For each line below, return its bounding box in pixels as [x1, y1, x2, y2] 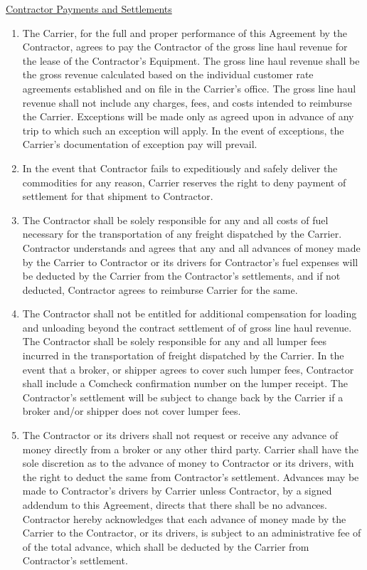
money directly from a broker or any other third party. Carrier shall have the [22, 441, 359, 456]
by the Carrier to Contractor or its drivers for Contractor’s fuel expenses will [22, 254, 358, 269]
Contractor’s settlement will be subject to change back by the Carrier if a [22, 389, 344, 404]
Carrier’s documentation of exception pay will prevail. [22, 137, 257, 152]
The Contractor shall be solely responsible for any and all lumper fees [22, 334, 326, 349]
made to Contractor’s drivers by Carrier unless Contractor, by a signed [22, 483, 332, 498]
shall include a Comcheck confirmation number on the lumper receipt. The [22, 376, 348, 391]
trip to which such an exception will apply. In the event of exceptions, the [22, 122, 344, 137]
